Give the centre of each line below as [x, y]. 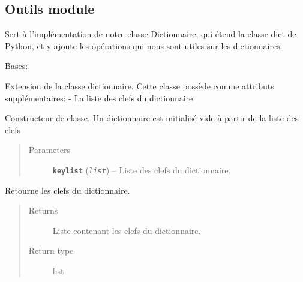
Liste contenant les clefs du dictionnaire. [127, 230]
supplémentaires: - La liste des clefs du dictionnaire [99, 97]
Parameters [49, 150]
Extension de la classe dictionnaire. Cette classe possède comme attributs [139, 85]
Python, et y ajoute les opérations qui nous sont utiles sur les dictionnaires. [144, 45]
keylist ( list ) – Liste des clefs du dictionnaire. [142, 169]
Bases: [16, 66]
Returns [43, 210]
